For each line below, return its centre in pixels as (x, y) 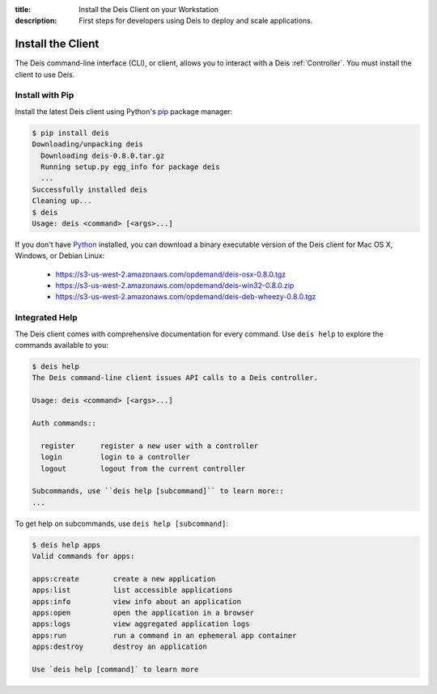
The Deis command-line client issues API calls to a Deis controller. (175, 378)
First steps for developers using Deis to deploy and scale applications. (196, 21)
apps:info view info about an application (137, 601)
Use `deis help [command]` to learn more (115, 669)
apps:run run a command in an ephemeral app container (164, 635)
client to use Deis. (45, 74)
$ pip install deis (70, 133)
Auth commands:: (64, 423)
